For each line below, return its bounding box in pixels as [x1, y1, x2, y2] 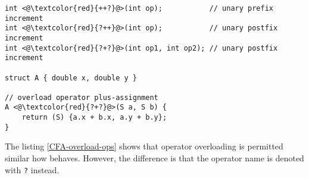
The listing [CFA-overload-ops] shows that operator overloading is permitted [5, 140, 283, 152]
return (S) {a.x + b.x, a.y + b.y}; [21, 113, 167, 122]
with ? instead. [5, 163, 60, 176]
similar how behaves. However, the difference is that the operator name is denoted [5, 152, 304, 164]
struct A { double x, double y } [5, 73, 137, 82]
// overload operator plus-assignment [5, 93, 158, 102]
